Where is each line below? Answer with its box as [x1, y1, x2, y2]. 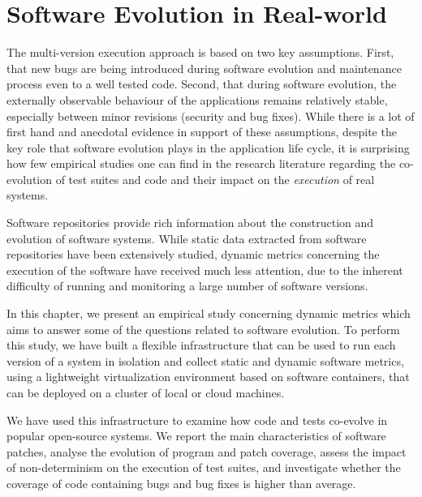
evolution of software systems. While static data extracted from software [6, 229, 367, 246]
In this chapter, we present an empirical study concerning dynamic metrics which [6, 305, 411, 322]
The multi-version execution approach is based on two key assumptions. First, [6, 44, 394, 61]
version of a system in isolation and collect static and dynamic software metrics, [6, 352, 404, 369]
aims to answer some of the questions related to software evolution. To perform [6, 320, 400, 337]
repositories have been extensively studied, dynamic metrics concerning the [6, 246, 380, 263]
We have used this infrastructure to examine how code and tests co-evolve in [6, 411, 388, 428]
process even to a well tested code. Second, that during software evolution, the [6, 75, 397, 92]
